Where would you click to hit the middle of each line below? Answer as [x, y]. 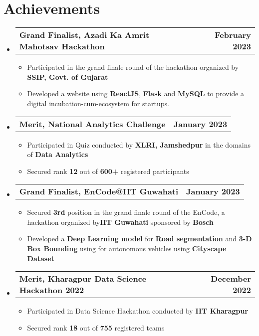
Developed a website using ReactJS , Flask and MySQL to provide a [136, 93]
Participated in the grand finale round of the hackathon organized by [133, 67]
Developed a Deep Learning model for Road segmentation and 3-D [139, 239]
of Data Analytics [58, 154]
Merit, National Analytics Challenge [92, 124]
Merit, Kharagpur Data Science [83, 279]
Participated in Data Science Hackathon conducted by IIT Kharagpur [138, 311]
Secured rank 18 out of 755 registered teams [96, 327]
